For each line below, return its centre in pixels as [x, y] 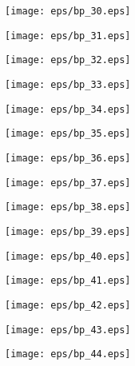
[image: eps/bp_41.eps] [68, 281]
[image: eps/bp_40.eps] [68, 256]
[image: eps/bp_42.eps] [68, 305]
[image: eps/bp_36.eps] [68, 158]
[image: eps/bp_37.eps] [68, 183]
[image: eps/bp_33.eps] [68, 84]
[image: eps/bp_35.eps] [68, 134]
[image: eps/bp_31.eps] [68, 36]
